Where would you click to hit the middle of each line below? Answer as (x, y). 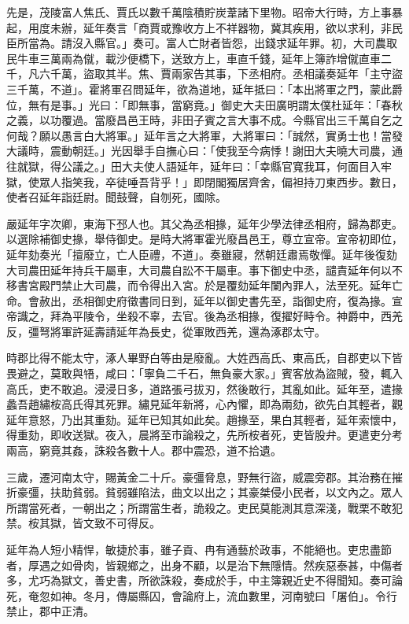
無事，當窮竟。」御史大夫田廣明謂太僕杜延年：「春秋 (270, 104)
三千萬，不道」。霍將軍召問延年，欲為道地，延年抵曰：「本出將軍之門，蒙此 (199, 89)
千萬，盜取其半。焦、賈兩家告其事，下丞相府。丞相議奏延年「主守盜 (226, 74)
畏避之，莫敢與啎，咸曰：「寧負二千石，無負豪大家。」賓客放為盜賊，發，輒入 (204, 373)
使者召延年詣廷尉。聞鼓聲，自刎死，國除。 (116, 197)
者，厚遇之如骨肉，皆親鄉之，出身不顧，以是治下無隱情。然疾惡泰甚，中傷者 (204, 565)
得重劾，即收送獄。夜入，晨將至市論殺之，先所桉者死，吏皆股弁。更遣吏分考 (204, 435)
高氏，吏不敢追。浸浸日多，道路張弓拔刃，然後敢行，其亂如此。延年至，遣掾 (204, 388)
